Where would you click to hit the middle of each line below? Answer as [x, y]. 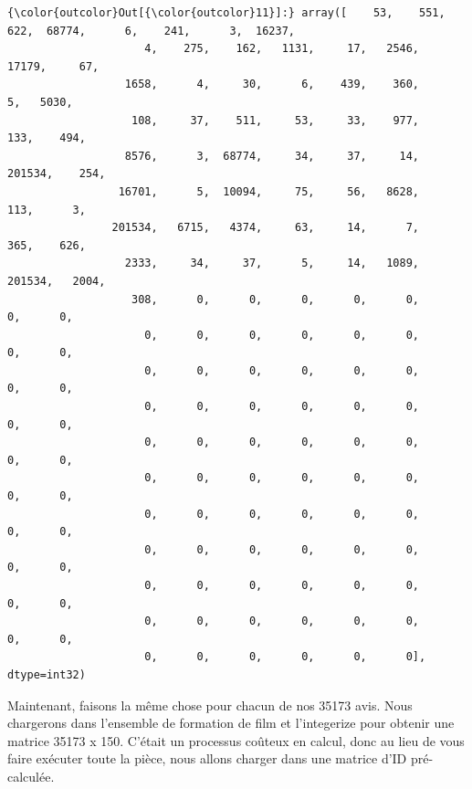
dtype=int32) [47, 674]
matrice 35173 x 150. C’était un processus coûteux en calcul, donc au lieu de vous [236, 740]
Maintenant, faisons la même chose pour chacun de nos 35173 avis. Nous [210, 705]
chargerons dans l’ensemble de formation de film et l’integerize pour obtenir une [231, 723]
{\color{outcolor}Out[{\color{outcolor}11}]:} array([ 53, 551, [226, 13]
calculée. [31, 776]
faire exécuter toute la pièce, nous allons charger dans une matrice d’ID [207, 758]
